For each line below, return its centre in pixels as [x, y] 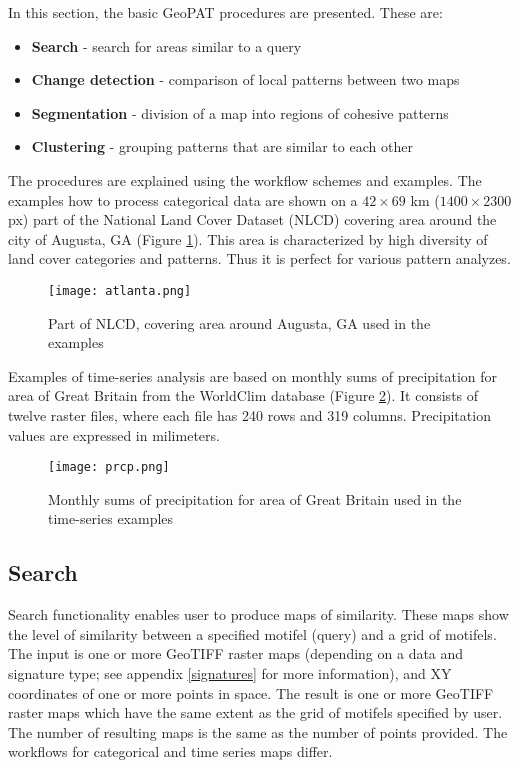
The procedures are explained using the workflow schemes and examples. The [245, 179]
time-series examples [111, 518]
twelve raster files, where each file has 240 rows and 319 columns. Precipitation [249, 414]
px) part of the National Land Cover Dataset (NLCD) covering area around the [252, 219]
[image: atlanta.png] [120, 290]
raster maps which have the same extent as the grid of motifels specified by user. [255, 712]
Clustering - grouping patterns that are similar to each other [222, 146]
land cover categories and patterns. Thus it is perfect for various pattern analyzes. [259, 258]
